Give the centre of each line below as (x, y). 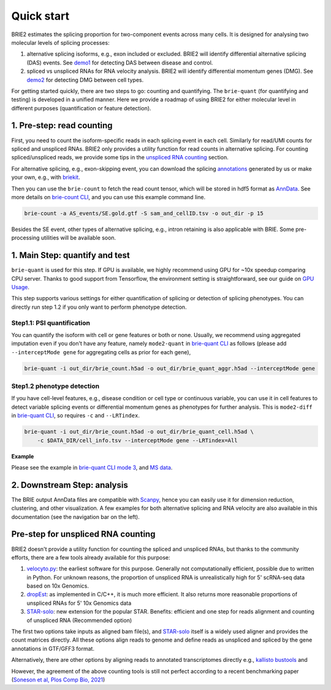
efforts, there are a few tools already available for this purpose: (91, 557)
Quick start (40, 16)
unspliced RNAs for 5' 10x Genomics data (79, 603)
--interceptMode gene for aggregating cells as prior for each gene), (101, 352)
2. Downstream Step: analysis (70, 485)
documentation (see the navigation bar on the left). (76, 517)
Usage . (21, 287)
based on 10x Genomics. (58, 586)
